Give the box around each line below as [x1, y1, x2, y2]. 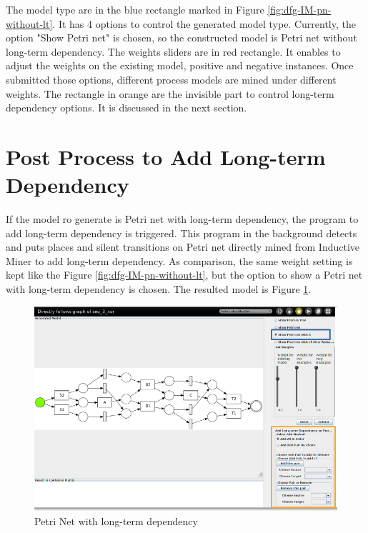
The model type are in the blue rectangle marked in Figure [6, 2, 264, 16]
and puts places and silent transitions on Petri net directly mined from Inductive [6, 239, 360, 254]
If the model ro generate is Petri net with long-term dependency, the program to [6, 211, 359, 226]
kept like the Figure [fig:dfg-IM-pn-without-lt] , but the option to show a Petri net [6, 267, 363, 282]
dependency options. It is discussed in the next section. [6, 100, 247, 115]
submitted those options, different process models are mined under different [6, 71, 337, 86]
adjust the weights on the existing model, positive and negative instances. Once [6, 58, 354, 73]
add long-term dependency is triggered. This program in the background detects [6, 225, 357, 240]
